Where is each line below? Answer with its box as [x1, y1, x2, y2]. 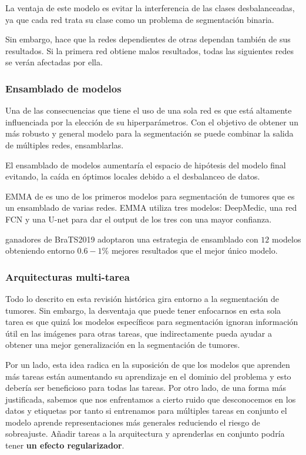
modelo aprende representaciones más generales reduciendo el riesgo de [5, 416, 260, 428]
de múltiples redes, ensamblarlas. [5, 138, 124, 151]
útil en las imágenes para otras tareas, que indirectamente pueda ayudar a [5, 327, 272, 339]
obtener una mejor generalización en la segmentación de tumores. [5, 338, 240, 351]
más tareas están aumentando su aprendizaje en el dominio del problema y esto [5, 370, 291, 382]
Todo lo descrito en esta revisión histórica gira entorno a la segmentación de [5, 292, 280, 304]
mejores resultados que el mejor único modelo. [111, 244, 278, 257]
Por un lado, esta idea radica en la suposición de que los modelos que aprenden [5, 358, 290, 370]
